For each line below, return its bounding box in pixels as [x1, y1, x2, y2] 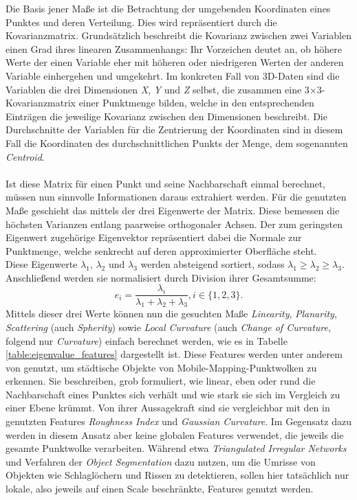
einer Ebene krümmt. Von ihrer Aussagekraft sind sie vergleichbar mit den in [6, 400, 330, 415]
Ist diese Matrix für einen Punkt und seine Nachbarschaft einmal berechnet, [6, 176, 326, 190]
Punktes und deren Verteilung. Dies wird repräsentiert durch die [6, 14, 277, 29]
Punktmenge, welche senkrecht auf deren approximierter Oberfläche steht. [6, 243, 317, 258]
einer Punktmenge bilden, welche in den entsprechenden [78, 95, 314, 110]
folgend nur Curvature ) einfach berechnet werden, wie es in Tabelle [6, 333, 288, 348]
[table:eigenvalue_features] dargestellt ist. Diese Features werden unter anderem [6, 347, 343, 361]
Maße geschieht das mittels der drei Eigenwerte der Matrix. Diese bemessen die [6, 203, 340, 217]
